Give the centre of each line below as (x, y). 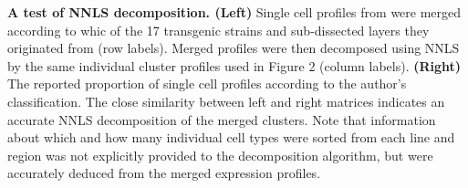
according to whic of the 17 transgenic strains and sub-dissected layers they (218, 30)
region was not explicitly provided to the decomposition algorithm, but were (220, 155)
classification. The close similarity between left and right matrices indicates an (226, 101)
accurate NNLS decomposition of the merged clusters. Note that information (222, 119)
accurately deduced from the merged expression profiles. (164, 173)
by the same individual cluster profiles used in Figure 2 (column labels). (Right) (234, 65)
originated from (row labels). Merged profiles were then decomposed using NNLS (234, 48)
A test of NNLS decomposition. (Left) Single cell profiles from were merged (234, 12)
